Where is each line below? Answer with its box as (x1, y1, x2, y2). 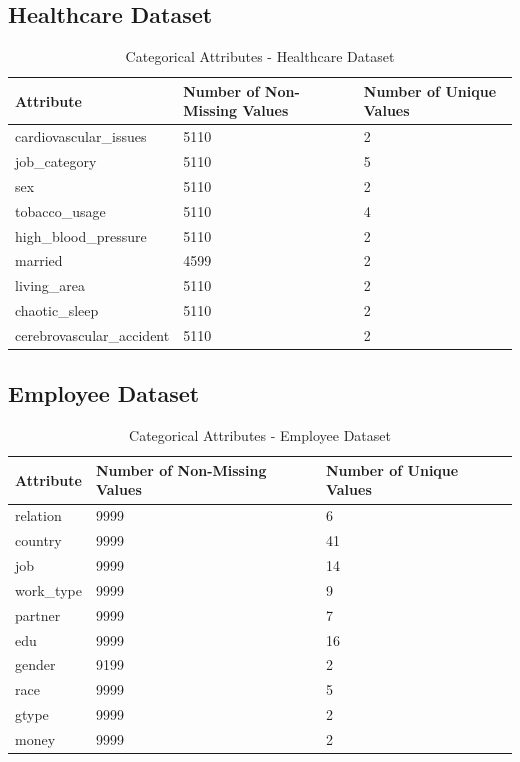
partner (15, 604, 61, 625)
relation (15, 505, 62, 526)
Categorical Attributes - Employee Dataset (129, 425, 391, 446)
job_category (15, 151, 97, 172)
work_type (15, 579, 82, 600)
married (15, 250, 63, 271)
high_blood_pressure (15, 225, 147, 246)
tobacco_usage (15, 200, 106, 221)
